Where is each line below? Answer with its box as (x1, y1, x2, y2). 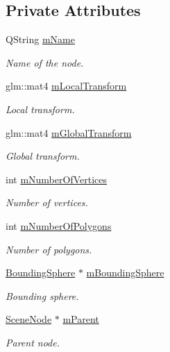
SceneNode (6, 312, 52, 326)
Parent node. (6, 335, 60, 349)
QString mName (6, 32, 75, 47)
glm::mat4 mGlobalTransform (6, 125, 132, 140)
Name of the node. (6, 55, 84, 69)
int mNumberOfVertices (6, 171, 108, 186)
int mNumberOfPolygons (6, 218, 112, 233)
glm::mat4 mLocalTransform (6, 78, 127, 93)
